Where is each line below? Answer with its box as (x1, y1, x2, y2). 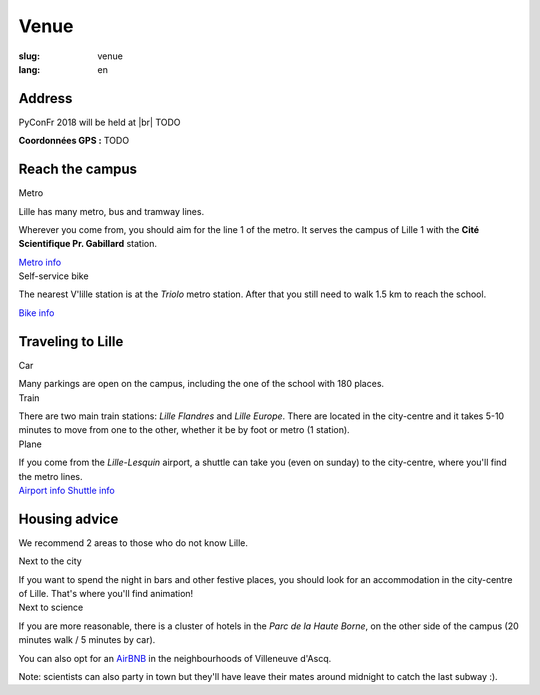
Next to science (18, 601, 84, 614)
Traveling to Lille (18, 333, 124, 350)
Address (18, 90, 73, 107)
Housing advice (18, 510, 119, 527)
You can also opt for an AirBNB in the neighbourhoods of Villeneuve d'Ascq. (18, 652, 332, 664)
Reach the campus (18, 161, 138, 178)
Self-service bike (18, 270, 89, 282)
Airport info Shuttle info (18, 484, 115, 496)
